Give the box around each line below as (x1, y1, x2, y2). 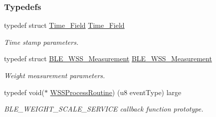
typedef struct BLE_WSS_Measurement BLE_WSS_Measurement (4, 53, 212, 64)
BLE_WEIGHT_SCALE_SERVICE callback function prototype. (4, 104, 204, 114)
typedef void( (4, 87, 44, 97)
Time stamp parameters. (4, 36, 79, 47)
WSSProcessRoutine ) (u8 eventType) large (50, 87, 182, 97)
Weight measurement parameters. (4, 70, 105, 80)
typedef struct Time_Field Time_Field (4, 20, 125, 30)
